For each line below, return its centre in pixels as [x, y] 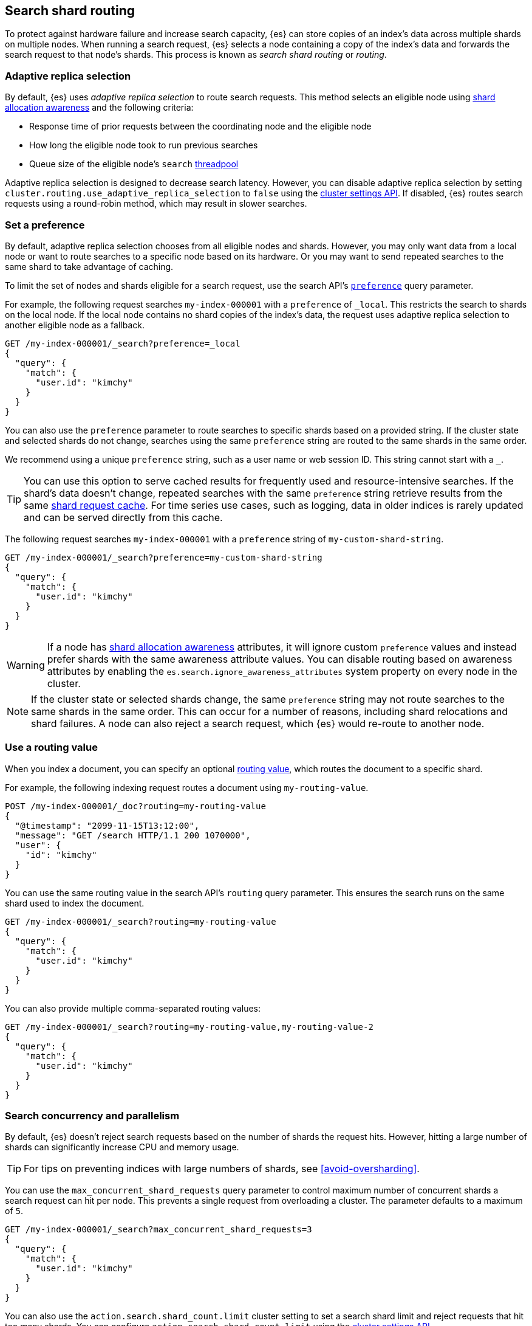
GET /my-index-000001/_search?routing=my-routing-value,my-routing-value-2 [189, 1027]
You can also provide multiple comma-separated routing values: [133, 1008]
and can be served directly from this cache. [123, 517]
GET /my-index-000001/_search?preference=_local [123, 343]
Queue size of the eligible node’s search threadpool [134, 164]
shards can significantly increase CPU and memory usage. [122, 1147]
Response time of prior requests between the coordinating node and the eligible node [200, 126]
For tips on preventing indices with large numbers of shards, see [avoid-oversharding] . [222, 1169]
